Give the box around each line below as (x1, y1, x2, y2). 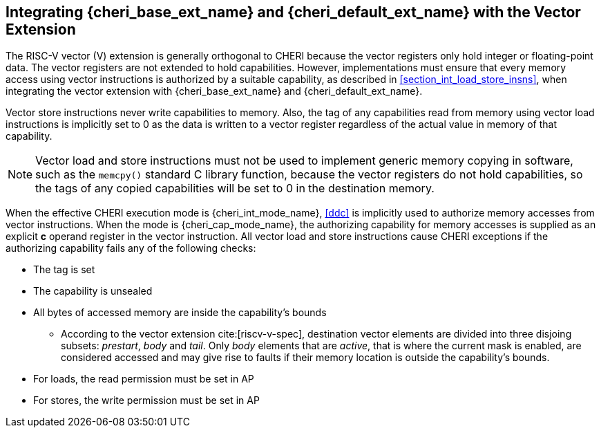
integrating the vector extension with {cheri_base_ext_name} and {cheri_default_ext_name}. (6, 85, 423, 98)
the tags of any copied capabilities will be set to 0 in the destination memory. (35, 181, 435, 196)
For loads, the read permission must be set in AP (33, 373, 254, 385)
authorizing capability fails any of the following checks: (6, 242, 256, 255)
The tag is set (33, 264, 95, 276)
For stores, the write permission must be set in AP (33, 394, 260, 407)
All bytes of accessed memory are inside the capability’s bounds (33, 306, 327, 319)
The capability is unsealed (33, 285, 153, 297)
